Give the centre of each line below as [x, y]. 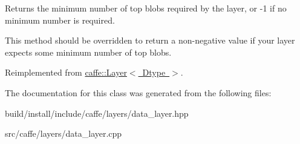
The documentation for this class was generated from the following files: [138, 92]
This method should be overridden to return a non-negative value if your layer [150, 40]
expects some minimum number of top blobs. [88, 52]
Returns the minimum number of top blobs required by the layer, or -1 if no [146, 8]
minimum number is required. [60, 20]
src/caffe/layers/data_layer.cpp [64, 133]
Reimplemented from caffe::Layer [66, 72]
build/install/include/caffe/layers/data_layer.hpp [97, 113]
